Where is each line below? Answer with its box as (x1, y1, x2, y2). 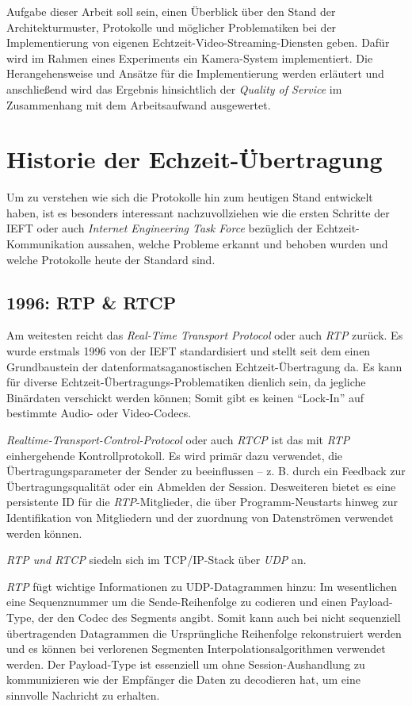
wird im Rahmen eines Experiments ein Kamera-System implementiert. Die (6, 49, 373, 66)
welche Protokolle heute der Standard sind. (6, 251, 216, 267)
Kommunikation (6, 236, 85, 252)
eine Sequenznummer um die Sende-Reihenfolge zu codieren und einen (6, 593, 347, 610)
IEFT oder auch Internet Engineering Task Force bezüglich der (6, 220, 313, 236)
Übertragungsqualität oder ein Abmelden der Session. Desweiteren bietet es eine (6, 478, 396, 494)
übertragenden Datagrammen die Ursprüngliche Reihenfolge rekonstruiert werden (6, 624, 402, 641)
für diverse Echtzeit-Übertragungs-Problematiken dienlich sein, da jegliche (6, 374, 366, 390)
